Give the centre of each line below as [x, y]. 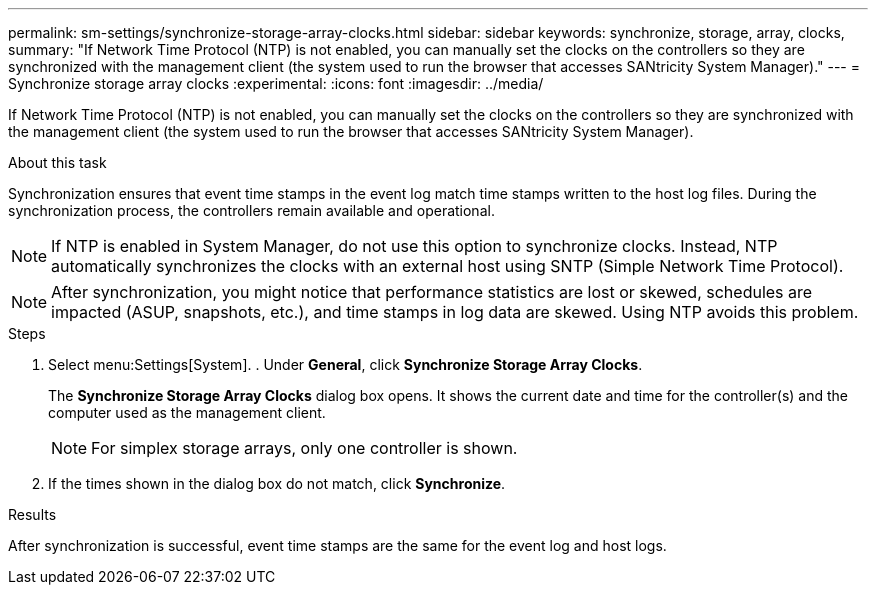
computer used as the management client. [187, 412]
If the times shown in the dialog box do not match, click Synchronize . [277, 483]
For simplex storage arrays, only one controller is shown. [304, 448]
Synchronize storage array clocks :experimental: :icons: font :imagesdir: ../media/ [276, 83]
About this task [57, 162]
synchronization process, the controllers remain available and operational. [251, 210]
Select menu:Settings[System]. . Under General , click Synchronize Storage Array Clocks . [345, 364]
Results [32, 514]
